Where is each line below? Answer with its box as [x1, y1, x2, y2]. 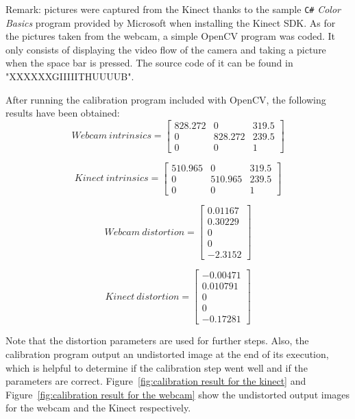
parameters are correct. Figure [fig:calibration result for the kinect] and [5, 374, 306, 388]
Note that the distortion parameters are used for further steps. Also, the [5, 333, 309, 348]
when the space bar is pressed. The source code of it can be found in [5, 56, 293, 70]
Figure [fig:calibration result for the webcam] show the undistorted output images [5, 387, 350, 401]
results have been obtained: [5, 106, 120, 120]
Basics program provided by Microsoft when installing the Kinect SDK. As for [5, 15, 336, 29]
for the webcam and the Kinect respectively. [5, 400, 191, 415]
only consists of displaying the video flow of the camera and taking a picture [5, 42, 326, 56]
